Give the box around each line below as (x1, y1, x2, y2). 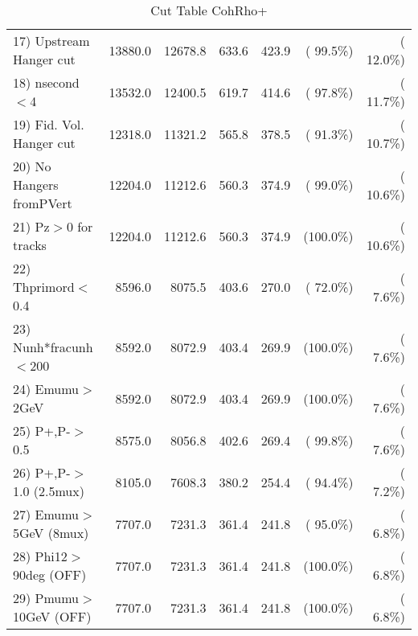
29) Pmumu (13, 589, 80, 607)
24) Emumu (13, 380, 80, 398)
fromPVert (13, 194, 72, 212)
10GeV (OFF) (13, 607, 92, 626)
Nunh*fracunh (13, 338, 93, 356)
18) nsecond (13, 73, 80, 92)
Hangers (13, 175, 59, 194)
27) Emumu (13, 505, 80, 523)
